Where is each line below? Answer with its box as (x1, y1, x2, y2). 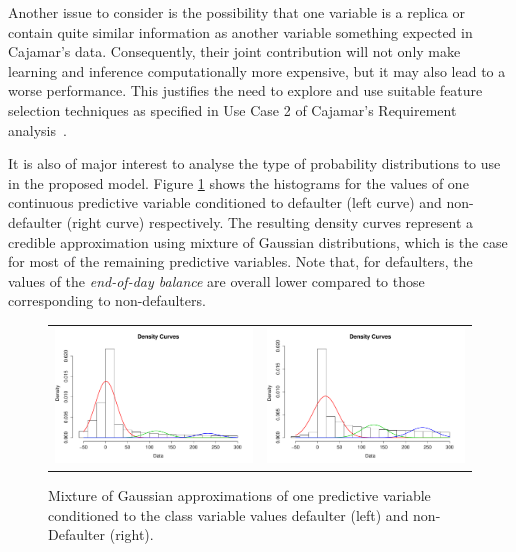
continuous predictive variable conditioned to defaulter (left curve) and (8, 192, 442, 213)
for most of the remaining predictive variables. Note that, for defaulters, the (8, 251, 473, 272)
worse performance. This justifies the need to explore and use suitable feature (8, 80, 483, 101)
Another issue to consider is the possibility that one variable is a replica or (8, 2, 465, 22)
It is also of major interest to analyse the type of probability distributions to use (8, 153, 501, 174)
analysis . (8, 119, 67, 140)
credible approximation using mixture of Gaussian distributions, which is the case (8, 231, 508, 252)
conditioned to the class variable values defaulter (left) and (48, 504, 409, 525)
